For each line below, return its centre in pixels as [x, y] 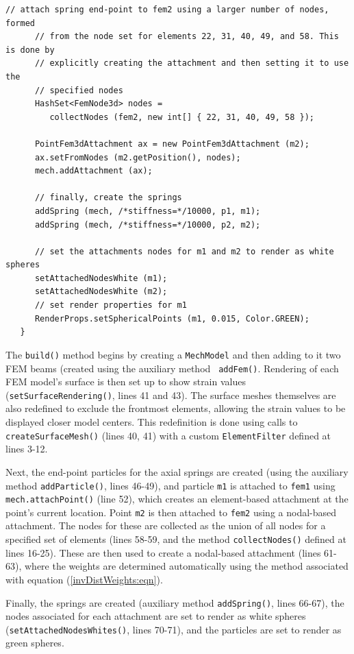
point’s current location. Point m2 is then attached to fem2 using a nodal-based [171, 512]
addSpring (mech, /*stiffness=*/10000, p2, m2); [148, 225]
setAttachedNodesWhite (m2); [101, 292]
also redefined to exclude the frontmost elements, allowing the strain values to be [176, 408]
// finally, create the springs [108, 198]
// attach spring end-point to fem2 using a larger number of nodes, [167, 10]
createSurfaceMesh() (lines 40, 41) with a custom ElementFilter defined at [168, 435]
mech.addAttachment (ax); [93, 171]
